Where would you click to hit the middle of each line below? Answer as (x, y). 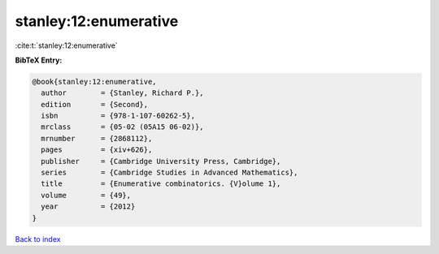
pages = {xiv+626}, (97, 150)
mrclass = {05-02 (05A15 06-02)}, (122, 127)
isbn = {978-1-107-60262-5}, (118, 116)
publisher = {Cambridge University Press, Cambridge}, (161, 161)
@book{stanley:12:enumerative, (95, 82)
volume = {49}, (86, 195)
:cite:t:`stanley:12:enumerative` (66, 45)
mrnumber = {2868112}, (97, 138)
